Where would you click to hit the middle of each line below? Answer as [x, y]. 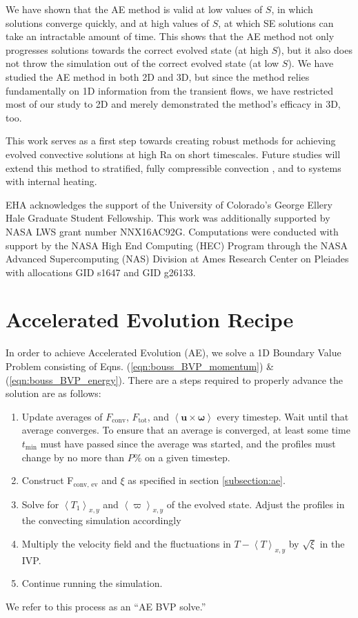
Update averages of [62, 416]
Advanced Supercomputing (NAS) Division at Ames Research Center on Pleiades [177, 259]
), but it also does [315, 49]
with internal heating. [51, 181]
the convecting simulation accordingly [101, 520]
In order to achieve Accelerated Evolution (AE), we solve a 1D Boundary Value [173, 353]
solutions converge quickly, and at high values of [108, 22]
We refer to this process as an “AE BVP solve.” [106, 606]
